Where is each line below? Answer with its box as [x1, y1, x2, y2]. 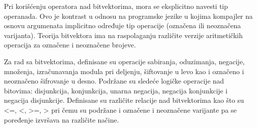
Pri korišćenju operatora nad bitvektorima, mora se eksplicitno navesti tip [4, 1, 228, 11]
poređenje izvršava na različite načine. [4, 114, 119, 125]
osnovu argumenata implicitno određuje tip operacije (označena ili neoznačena [4, 20, 241, 31]
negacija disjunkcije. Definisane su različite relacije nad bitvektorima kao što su [4, 95, 244, 105]
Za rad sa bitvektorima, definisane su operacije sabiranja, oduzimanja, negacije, [4, 56, 245, 66]
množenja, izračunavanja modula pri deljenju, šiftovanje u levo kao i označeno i [4, 66, 244, 76]
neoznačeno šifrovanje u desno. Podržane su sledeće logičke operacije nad [4, 76, 224, 86]
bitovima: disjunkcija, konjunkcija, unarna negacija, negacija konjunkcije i [4, 85, 228, 95]
